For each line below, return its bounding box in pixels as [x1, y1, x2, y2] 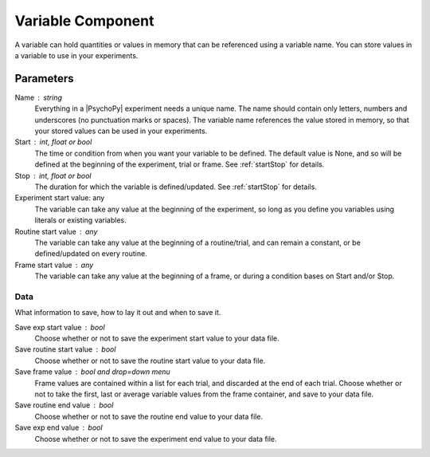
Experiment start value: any [14, 193, 105, 203]
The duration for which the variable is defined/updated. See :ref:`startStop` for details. [34, 182, 318, 191]
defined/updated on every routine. [34, 249, 147, 258]
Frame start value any [14, 260, 94, 270]
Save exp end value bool [14, 423, 103, 432]
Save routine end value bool [14, 400, 114, 410]
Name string [14, 93, 63, 102]
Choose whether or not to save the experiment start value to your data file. [34, 333, 280, 343]
